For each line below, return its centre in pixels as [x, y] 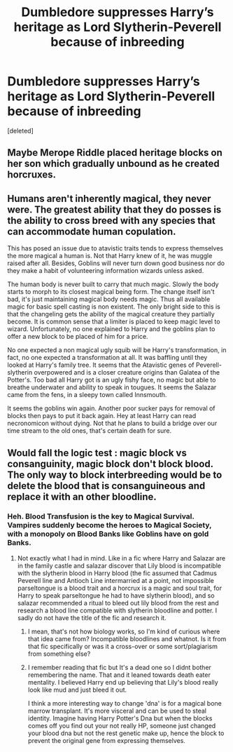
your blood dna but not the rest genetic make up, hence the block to [126, 733]
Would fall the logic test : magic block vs [97, 453]
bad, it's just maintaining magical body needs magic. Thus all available [109, 300]
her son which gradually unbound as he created [113, 164]
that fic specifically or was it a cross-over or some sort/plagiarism [123, 646]
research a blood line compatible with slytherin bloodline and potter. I [117, 610]
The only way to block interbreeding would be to [115, 475]
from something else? [59, 654]
